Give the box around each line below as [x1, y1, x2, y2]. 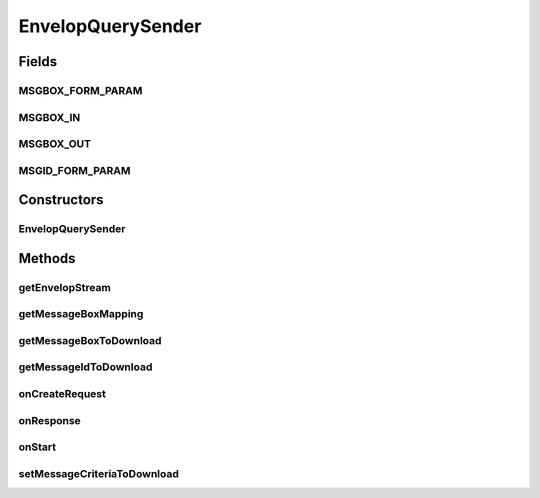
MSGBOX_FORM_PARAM [18, 83, 143, 97]
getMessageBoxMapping [18, 307, 144, 321]
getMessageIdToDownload [18, 360, 153, 374]
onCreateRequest [18, 387, 107, 401]
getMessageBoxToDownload [18, 333, 162, 347]
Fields [18, 53, 58, 70]
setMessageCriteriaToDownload [18, 466, 180, 480]
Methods [18, 250, 76, 267]
